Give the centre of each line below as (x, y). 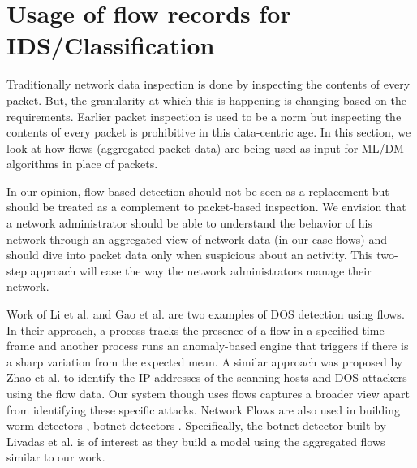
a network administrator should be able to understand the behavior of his (189, 223)
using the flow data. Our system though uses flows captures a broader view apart (208, 393)
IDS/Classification (111, 45)
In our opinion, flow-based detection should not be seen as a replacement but (198, 191)
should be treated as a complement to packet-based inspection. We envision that (206, 207)
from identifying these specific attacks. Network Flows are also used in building (203, 409)
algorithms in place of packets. (82, 164)
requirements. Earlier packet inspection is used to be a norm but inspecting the (204, 116)
